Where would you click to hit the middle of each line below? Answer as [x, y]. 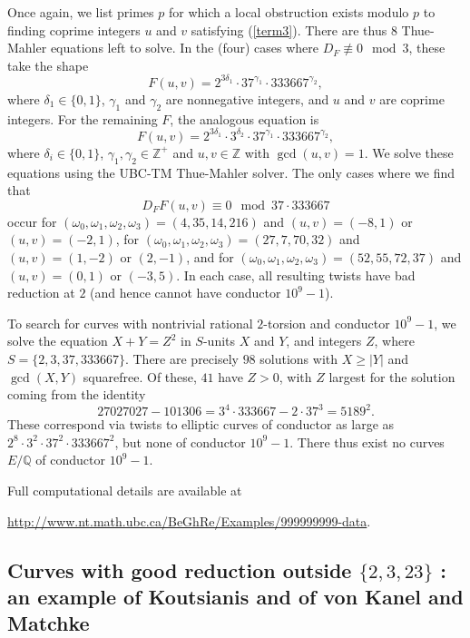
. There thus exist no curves [367, 442]
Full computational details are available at [125, 490]
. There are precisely [181, 358]
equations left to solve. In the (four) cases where [185, 48]
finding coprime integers [74, 29]
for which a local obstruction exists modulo [289, 12]
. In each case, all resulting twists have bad [296, 275]
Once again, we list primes [81, 12]
